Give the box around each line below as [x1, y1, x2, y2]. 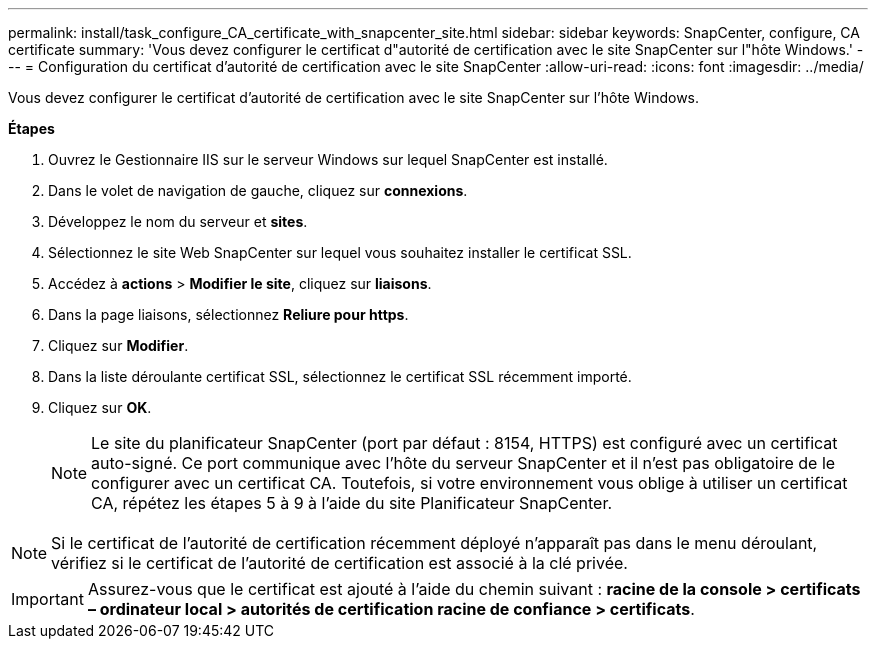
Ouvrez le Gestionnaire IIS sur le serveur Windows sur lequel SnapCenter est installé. [48, 151, 608, 168]
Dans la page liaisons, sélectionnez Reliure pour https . [48, 306, 409, 323]
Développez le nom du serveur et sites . [48, 213, 308, 230]
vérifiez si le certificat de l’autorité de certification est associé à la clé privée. [51, 553, 628, 573]
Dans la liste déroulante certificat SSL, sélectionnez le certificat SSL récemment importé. [48, 368, 632, 385]
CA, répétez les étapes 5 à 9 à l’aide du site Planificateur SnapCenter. [91, 493, 613, 513]
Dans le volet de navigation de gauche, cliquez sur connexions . [48, 182, 468, 199]
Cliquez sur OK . [48, 399, 152, 416]
